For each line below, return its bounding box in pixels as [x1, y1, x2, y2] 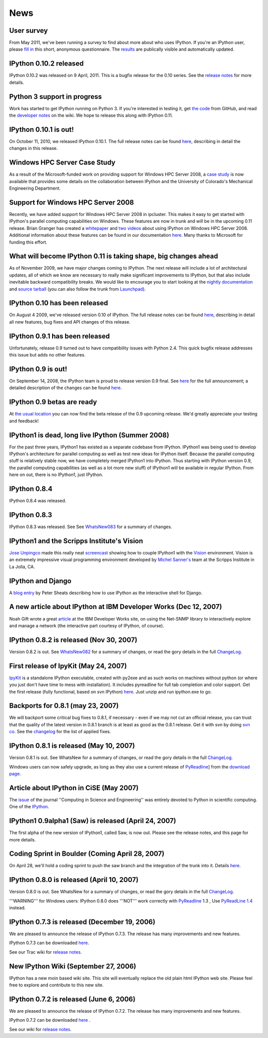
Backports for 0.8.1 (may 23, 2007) [9, 701, 119, 710]
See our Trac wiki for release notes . [9, 949, 82, 955]
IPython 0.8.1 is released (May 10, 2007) [9, 742, 135, 750]
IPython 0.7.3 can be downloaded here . [9, 940, 89, 946]
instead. [9, 905, 26, 911]
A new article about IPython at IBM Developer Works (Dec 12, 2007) [9, 603, 222, 611]
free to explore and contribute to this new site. [9, 982, 104, 988]
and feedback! [9, 417, 39, 424]
